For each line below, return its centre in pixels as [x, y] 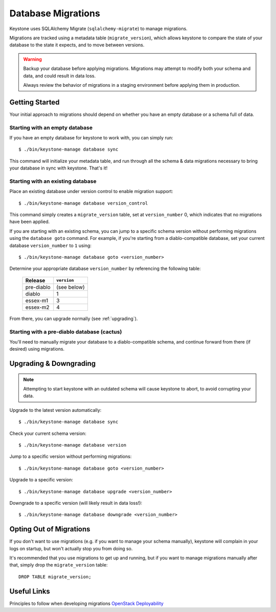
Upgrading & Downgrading [53, 364]
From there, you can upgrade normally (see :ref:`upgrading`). [74, 319]
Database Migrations [55, 13]
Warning [32, 59]
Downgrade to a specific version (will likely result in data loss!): [76, 503]
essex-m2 [37, 307]
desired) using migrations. [37, 349]
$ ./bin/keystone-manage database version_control [83, 203]
